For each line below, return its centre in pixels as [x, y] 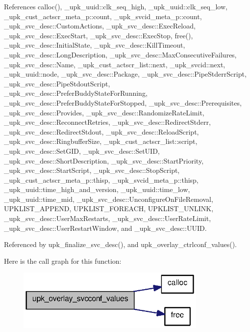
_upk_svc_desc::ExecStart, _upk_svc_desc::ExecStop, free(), [99, 35]
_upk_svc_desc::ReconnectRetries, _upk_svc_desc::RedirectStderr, [107, 122]
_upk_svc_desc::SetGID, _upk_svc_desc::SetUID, [82, 151]
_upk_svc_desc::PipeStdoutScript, [57, 83]
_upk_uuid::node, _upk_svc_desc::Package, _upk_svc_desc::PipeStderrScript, [125, 74]
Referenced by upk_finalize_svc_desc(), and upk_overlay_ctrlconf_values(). [121, 244]
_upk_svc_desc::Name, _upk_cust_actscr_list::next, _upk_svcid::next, [115, 64]
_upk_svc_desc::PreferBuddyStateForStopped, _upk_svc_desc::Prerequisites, [123, 102]
